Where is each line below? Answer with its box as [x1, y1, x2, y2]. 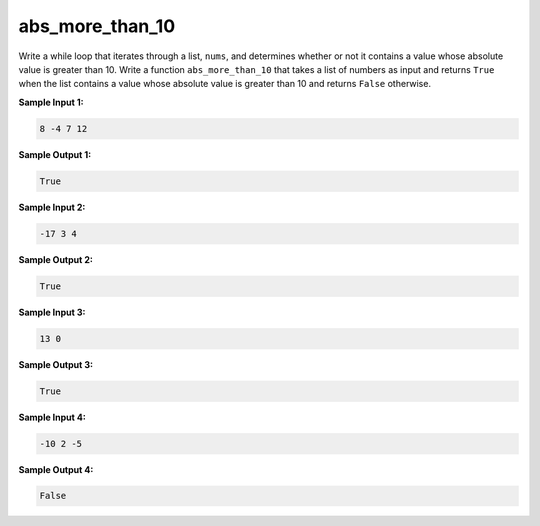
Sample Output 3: [18, 358, 94, 370]
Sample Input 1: [18, 96, 84, 108]
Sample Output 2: [18, 253, 94, 265]
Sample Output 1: [18, 148, 92, 160]
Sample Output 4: [18, 463, 94, 475]
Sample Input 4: [18, 411, 87, 423]
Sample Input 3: [18, 306, 86, 318]
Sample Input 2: [18, 201, 86, 213]
